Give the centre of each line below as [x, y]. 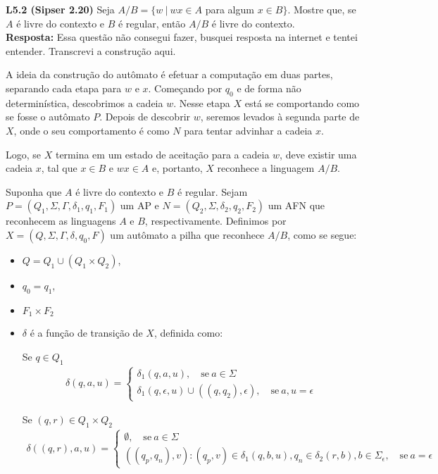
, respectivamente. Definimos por [215, 221]
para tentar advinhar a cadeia [248, 130]
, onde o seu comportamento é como [92, 130]
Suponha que [34, 191]
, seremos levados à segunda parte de [280, 117]
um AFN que [296, 205]
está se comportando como [302, 102]
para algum [230, 9]
